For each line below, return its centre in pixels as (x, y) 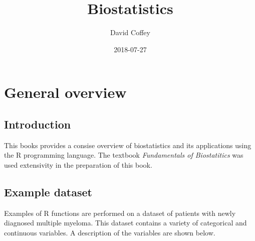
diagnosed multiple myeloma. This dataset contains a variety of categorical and (125, 223)
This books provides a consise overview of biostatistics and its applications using (128, 145)
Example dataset (48, 192)
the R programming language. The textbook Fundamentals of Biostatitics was (124, 155)
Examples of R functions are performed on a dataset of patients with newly (120, 213)
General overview (65, 92)
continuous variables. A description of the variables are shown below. (110, 232)
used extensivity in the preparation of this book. (78, 164)
